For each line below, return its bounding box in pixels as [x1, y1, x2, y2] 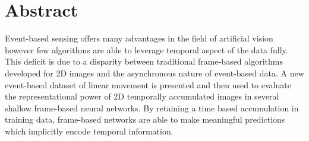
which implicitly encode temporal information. [5, 124, 174, 137]
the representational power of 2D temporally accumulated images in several [5, 90, 279, 102]
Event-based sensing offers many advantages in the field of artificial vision [5, 32, 273, 44]
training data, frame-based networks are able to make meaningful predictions [5, 113, 285, 126]
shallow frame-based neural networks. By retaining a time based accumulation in [5, 101, 299, 114]
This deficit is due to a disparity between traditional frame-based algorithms [5, 55, 283, 68]
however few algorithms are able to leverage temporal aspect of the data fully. [5, 43, 288, 56]
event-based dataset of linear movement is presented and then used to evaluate [5, 78, 291, 91]
